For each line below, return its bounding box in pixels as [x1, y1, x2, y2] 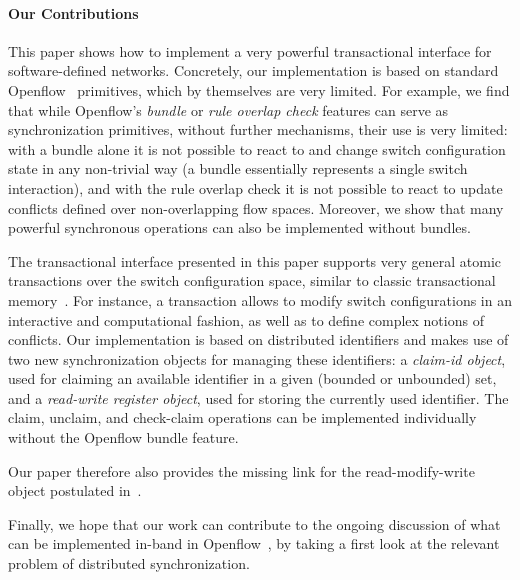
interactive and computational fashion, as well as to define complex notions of [8, 309, 484, 330]
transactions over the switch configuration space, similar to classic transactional [8, 270, 496, 291]
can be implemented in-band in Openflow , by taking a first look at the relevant [8, 533, 500, 554]
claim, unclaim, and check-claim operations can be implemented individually [8, 407, 477, 428]
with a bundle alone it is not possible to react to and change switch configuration [8, 138, 506, 159]
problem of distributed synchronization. [8, 553, 250, 574]
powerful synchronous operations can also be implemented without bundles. [8, 217, 471, 238]
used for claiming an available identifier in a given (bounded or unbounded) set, [8, 368, 497, 389]
